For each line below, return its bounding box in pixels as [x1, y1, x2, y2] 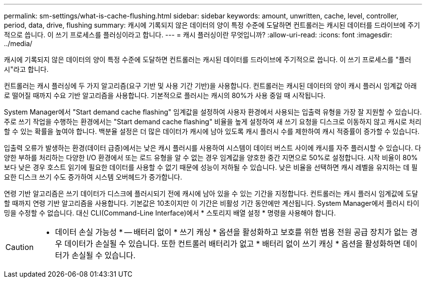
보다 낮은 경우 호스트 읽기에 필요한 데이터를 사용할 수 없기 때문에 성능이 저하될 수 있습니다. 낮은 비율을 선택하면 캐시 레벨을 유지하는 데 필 [4, 163, 418, 171]
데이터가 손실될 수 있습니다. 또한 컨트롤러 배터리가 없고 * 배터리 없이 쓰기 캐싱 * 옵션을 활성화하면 [64, 239, 401, 249]
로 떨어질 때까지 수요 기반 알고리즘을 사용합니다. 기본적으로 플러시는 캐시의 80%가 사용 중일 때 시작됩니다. [4, 91, 326, 100]
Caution [5, 242, 34, 252]
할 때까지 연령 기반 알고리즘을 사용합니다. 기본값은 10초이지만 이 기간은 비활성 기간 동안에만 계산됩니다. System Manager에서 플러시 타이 [4, 199, 420, 207]
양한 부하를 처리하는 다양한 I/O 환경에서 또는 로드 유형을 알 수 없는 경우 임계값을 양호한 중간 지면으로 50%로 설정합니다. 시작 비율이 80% [4, 153, 418, 162]
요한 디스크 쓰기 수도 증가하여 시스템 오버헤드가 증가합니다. [4, 173, 182, 181]
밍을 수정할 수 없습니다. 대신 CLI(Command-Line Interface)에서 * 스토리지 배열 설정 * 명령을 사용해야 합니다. [4, 209, 336, 217]
